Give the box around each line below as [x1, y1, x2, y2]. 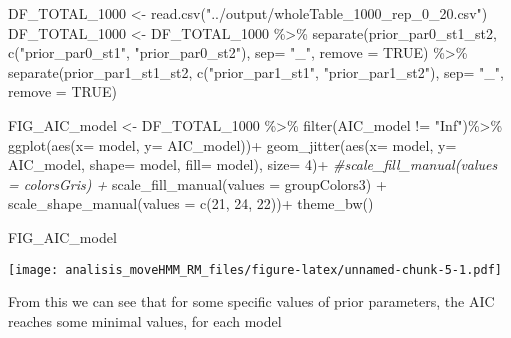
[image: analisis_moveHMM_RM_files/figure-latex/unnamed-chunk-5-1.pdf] [8, 262, 502, 277]
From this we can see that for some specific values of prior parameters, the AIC [8, 291, 495, 312]
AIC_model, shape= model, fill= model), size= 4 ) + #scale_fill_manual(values [8, 154, 498, 175]
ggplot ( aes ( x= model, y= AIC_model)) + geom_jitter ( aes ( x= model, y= [8, 134, 457, 155]
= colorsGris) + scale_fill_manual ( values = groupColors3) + [8, 173, 387, 194]
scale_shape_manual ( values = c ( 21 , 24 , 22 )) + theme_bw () [8, 193, 374, 214]
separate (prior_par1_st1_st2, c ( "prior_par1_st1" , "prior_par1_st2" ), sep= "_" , [8, 61, 504, 82]
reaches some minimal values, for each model [8, 310, 282, 331]
